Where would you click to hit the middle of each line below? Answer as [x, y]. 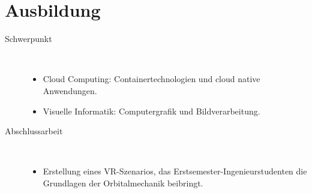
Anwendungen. [70, 90]
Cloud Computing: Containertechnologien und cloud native [151, 79]
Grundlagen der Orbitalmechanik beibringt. [123, 183]
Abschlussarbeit [34, 131]
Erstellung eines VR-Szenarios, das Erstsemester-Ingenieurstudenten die [175, 171]
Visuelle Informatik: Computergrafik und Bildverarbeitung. [151, 111]
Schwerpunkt [28, 39]
